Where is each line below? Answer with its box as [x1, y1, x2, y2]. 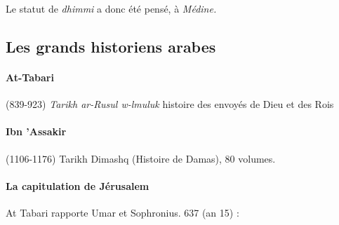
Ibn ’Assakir [6, 124, 67, 139]
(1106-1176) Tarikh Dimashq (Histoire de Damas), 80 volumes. [6, 151, 276, 165]
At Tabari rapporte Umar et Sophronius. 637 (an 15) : [6, 205, 239, 219]
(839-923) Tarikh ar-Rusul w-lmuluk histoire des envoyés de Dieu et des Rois [6, 97, 334, 111]
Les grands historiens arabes [6, 35, 216, 57]
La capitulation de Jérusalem [6, 178, 149, 193]
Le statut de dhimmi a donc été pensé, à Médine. [6, 1, 217, 15]
